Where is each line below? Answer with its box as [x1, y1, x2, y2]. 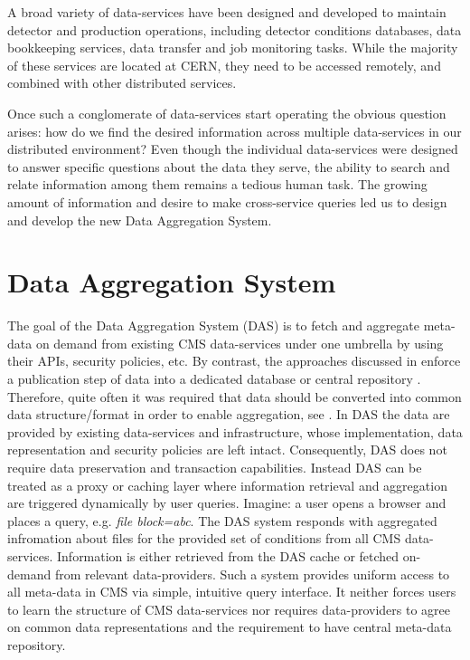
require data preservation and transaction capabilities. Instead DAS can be [7, 458, 422, 476]
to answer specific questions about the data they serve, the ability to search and [7, 157, 450, 176]
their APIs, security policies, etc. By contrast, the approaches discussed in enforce [7, 351, 461, 370]
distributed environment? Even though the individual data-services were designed [7, 139, 458, 158]
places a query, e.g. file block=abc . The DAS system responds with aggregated [7, 511, 437, 530]
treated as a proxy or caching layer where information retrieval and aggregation [7, 475, 447, 494]
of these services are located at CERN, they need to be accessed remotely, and [7, 55, 441, 74]
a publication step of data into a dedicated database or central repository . [7, 369, 421, 388]
